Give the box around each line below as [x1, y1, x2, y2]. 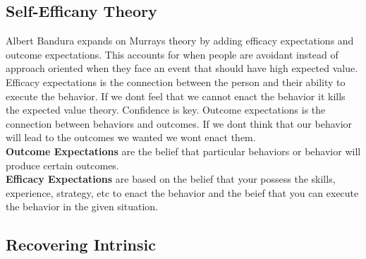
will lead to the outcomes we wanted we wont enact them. [6, 130, 256, 145]
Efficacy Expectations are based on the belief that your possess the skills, [6, 171, 336, 186]
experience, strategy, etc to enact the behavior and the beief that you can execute [6, 185, 359, 200]
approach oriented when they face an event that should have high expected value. [6, 61, 358, 76]
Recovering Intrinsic [6, 234, 156, 255]
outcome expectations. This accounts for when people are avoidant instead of [6, 47, 338, 61]
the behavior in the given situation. [6, 199, 158, 214]
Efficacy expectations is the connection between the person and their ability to [6, 74, 346, 89]
